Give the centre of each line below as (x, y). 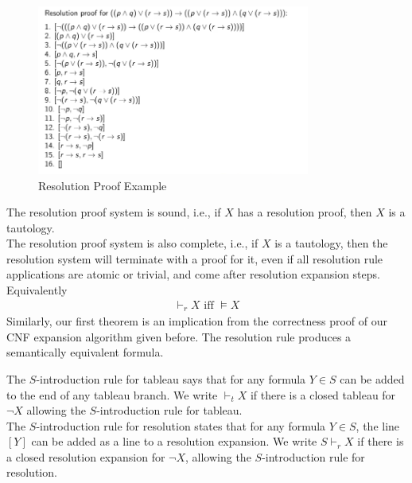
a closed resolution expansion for (86, 456)
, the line (378, 425)
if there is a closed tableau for (323, 394)
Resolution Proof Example (103, 185)
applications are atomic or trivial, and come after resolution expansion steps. (193, 274)
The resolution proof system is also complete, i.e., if (132, 243)
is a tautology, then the (331, 243)
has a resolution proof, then (305, 212)
